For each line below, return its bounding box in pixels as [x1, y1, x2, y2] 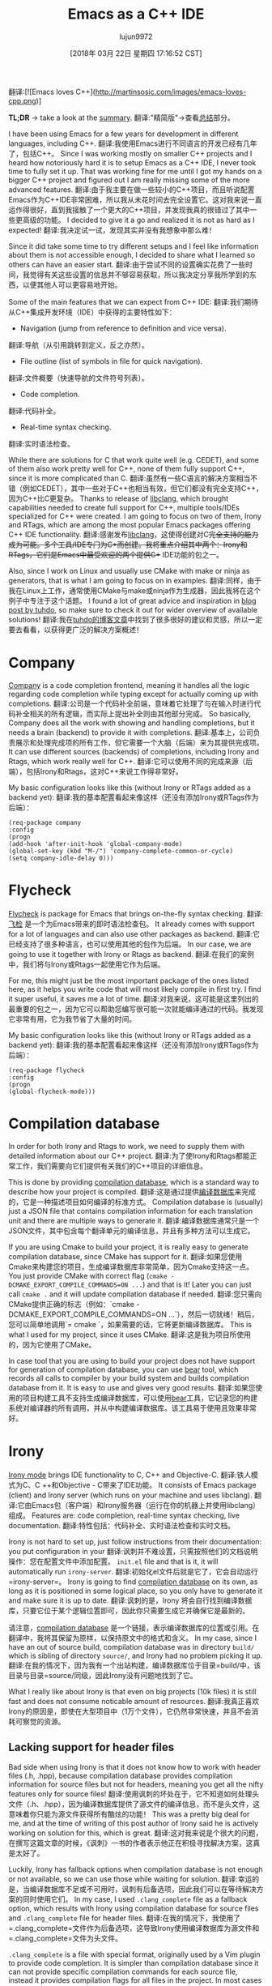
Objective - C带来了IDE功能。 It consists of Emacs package [57, 1480, 257, 1489]
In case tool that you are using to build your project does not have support [8, 1356, 256, 1365]
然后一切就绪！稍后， [187, 1309, 259, 1319]
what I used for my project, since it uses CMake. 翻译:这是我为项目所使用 [8, 1330, 251, 1339]
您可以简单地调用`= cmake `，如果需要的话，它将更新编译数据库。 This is [8, 1319, 253, 1329]
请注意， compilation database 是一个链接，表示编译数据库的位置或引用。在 [8, 1622, 260, 1633]
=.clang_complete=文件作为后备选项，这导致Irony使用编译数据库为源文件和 [8, 1923, 260, 1933]
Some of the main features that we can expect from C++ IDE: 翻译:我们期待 [8, 297, 259, 306]
